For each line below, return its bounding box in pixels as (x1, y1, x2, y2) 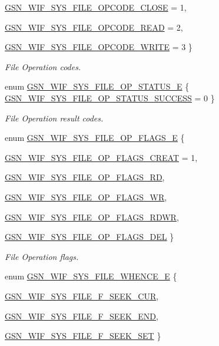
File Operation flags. (5, 250, 79, 262)
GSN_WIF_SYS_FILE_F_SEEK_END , (5, 309, 158, 322)
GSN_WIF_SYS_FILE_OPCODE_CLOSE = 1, (5, 1, 187, 13)
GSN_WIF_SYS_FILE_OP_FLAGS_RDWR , (5, 210, 179, 223)
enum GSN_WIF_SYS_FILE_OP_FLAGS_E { (5, 131, 185, 144)
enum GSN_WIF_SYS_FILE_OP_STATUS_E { (5, 80, 190, 93)
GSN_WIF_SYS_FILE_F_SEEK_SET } (5, 329, 161, 342)
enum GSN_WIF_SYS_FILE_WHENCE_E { (5, 270, 177, 282)
